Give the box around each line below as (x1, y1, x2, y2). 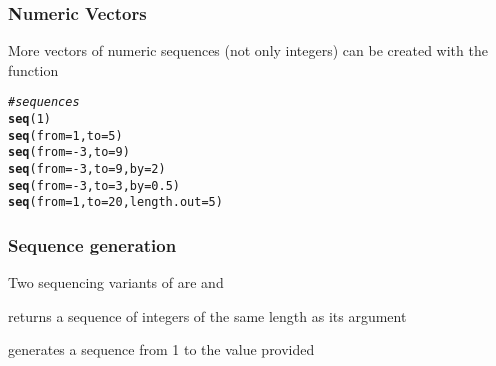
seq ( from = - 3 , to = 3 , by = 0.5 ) (8, 178, 180, 193)
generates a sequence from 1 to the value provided (8, 339, 315, 360)
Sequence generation (8, 232, 177, 257)
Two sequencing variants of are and (8, 272, 224, 293)
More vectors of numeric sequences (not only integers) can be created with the (8, 40, 488, 61)
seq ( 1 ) (8, 112, 51, 127)
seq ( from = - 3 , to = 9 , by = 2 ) (8, 162, 166, 177)
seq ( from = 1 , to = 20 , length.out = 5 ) (8, 195, 223, 210)
